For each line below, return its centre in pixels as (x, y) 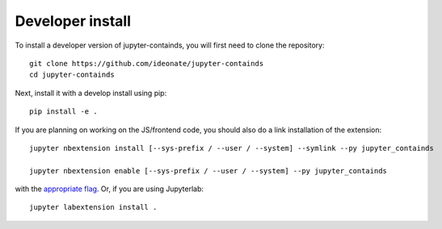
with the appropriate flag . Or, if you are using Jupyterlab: (109, 189)
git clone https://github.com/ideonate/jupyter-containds (147, 63)
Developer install (73, 21)
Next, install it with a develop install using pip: (91, 93)
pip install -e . (63, 112)
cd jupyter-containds (72, 75)
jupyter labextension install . (93, 207)
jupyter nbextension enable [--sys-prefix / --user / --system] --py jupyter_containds (208, 171)
